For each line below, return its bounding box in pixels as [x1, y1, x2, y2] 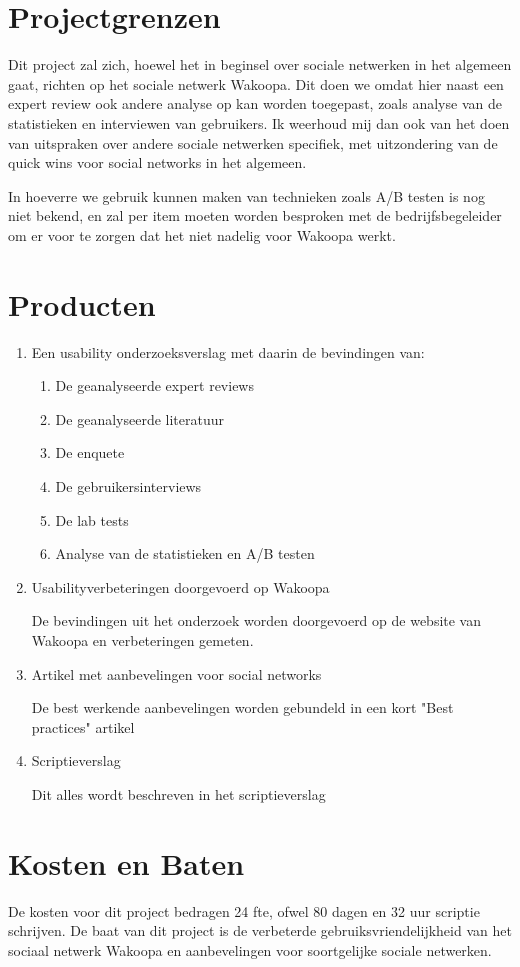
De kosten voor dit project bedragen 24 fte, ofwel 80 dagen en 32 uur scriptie [8, 900, 480, 921]
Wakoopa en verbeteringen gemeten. [31, 629, 254, 650]
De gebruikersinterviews [55, 475, 202, 496]
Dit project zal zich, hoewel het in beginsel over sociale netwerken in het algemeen [8, 54, 512, 75]
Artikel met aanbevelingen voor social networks [31, 663, 322, 684]
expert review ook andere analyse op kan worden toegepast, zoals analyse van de [8, 93, 502, 114]
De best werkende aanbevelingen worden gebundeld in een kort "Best [31, 697, 454, 718]
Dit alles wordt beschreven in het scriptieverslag [31, 783, 326, 804]
